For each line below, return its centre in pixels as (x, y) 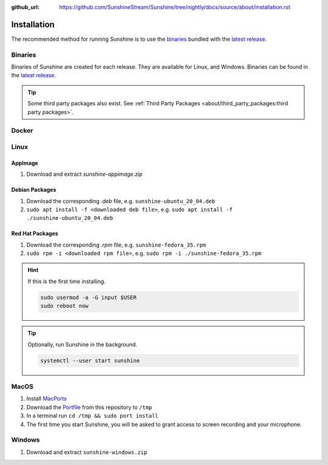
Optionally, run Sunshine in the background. (83, 344)
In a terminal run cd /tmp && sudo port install (92, 416)
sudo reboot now (65, 306)
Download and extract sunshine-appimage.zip (84, 174)
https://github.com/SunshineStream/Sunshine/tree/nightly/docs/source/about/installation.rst (175, 7)
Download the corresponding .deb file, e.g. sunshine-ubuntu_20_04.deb (121, 201)
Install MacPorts (46, 399)
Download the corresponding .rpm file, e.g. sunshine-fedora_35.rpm (116, 245)
